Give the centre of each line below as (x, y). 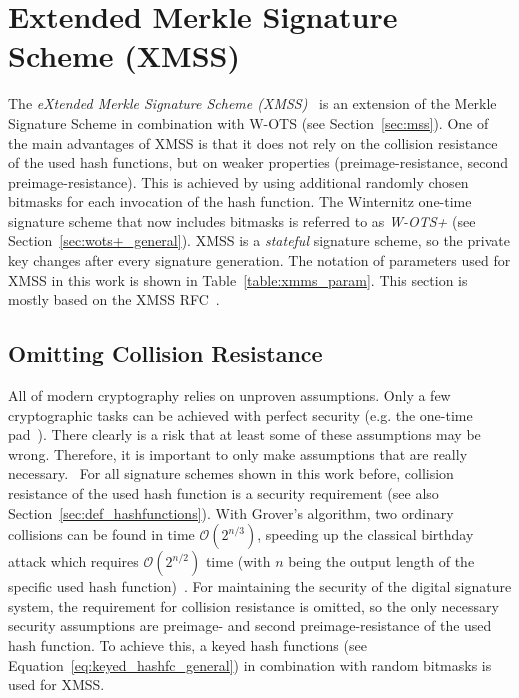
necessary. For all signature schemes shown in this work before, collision (231, 473)
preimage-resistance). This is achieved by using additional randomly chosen (238, 181)
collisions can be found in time (101, 534)
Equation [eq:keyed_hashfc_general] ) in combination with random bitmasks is (250, 664)
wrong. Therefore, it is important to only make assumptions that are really (238, 453)
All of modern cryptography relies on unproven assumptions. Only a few (229, 395)
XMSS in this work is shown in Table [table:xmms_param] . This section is (238, 279)
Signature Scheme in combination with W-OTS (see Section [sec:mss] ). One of (248, 122)
